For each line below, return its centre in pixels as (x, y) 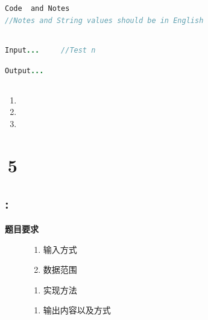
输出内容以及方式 (77, 310)
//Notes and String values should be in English (104, 20)
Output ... (24, 70)
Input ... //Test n (50, 50)
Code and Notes (37, 9)
